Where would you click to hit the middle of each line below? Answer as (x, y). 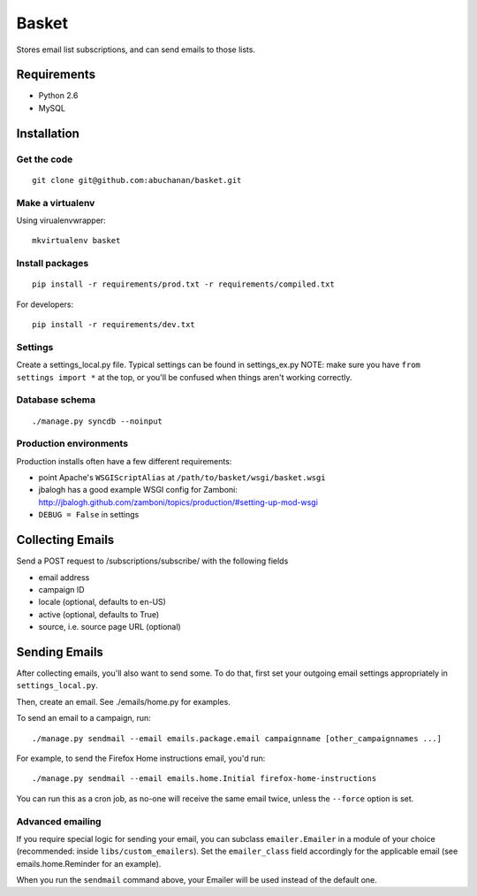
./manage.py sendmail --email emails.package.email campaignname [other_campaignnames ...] (237, 738)
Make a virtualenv (56, 203)
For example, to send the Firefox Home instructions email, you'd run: (141, 758)
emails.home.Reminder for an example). (89, 863)
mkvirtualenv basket (76, 241)
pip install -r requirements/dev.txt (114, 325)
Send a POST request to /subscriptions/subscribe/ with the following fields (152, 561)
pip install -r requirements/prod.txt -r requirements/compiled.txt (183, 284)
